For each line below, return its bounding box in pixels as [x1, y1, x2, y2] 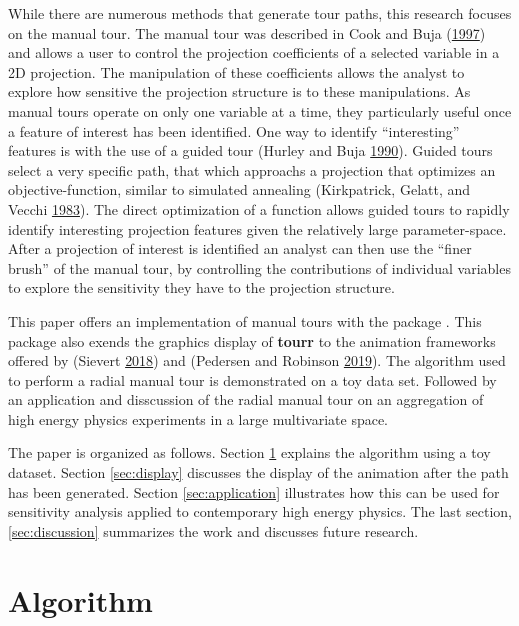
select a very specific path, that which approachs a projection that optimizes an [8, 159, 496, 180]
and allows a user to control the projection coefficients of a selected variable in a [8, 42, 500, 63]
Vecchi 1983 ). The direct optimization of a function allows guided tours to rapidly [8, 198, 510, 219]
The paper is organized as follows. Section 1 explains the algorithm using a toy [8, 442, 491, 463]
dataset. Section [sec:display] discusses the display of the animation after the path [8, 462, 509, 483]
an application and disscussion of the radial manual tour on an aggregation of [8, 389, 484, 410]
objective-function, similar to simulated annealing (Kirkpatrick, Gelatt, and [8, 179, 471, 200]
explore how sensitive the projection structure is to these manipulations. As [8, 81, 471, 102]
